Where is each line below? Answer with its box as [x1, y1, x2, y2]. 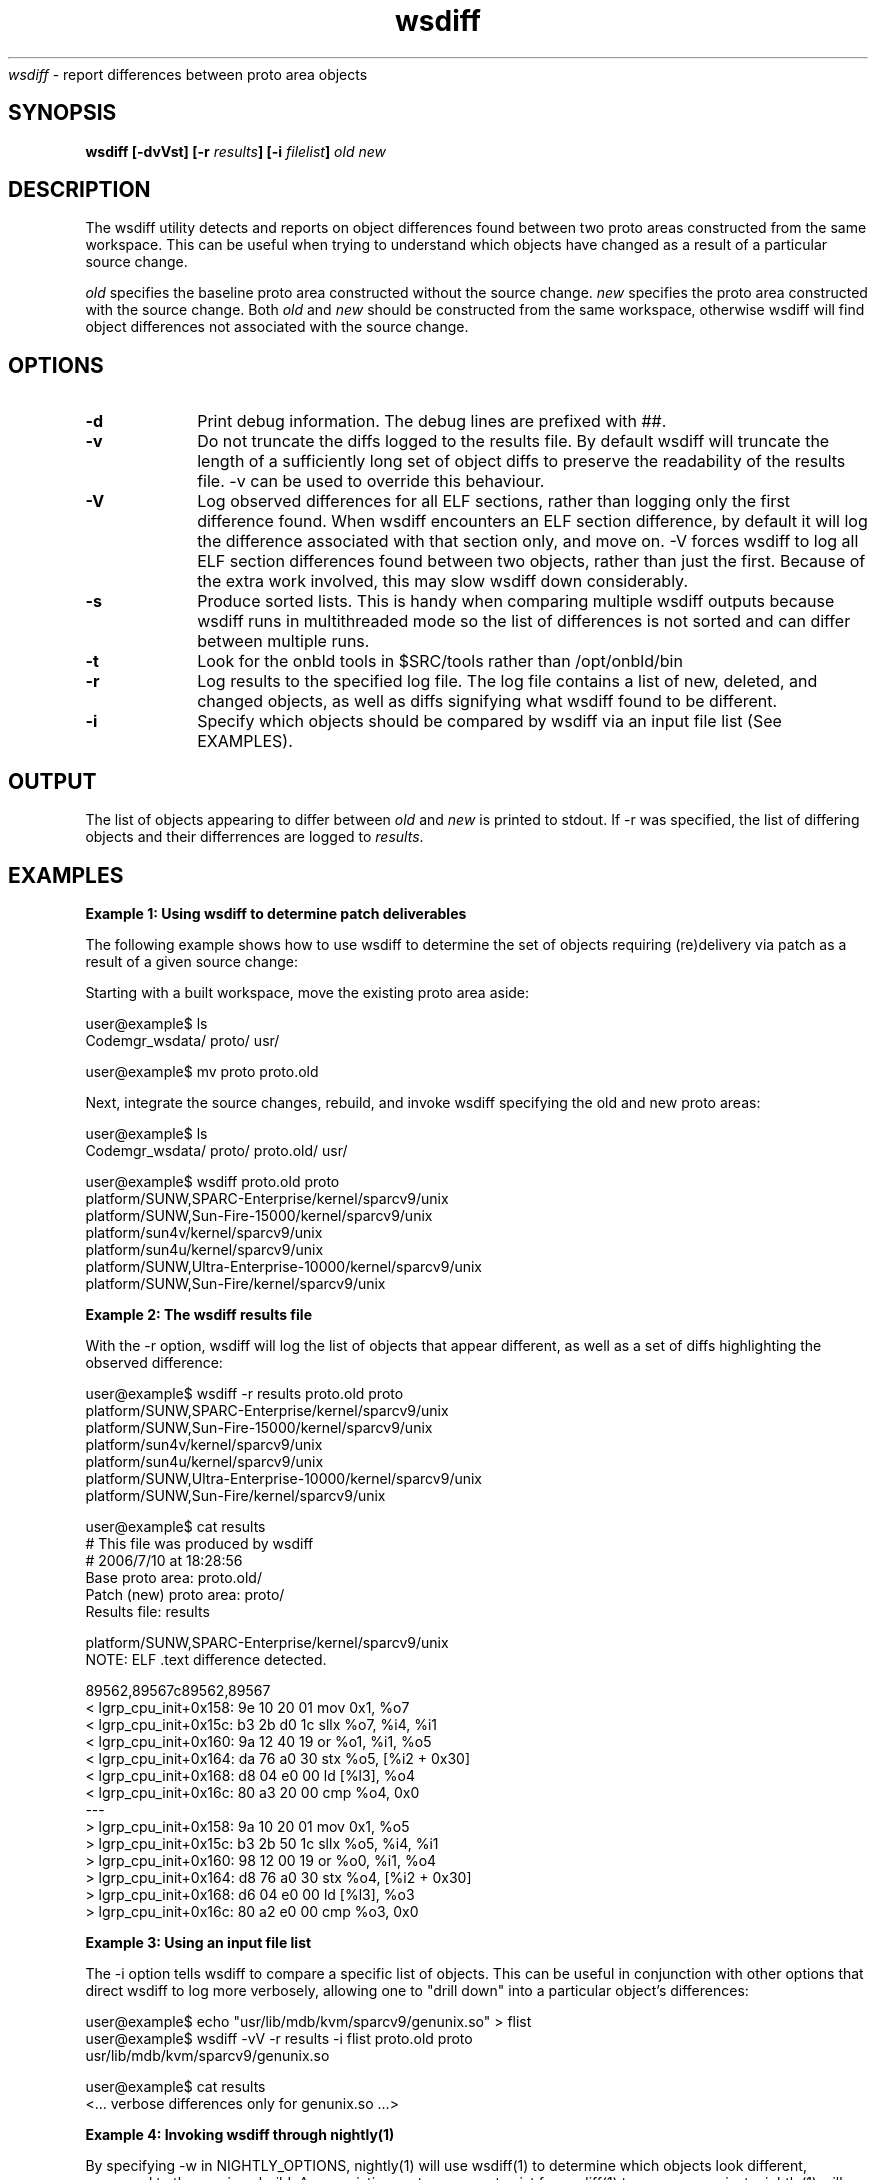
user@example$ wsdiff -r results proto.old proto [85, 1384, 404, 1402]
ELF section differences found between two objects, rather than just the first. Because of [197, 551, 866, 572]
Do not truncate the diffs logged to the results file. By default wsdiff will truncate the [197, 431, 830, 452]
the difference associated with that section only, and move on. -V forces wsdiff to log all [197, 531, 859, 552]
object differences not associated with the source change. [85, 318, 469, 336]
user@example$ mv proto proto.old [85, 1062, 319, 1080]
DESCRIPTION [8, 177, 151, 203]
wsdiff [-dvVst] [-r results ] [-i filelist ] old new [85, 142, 386, 160]
